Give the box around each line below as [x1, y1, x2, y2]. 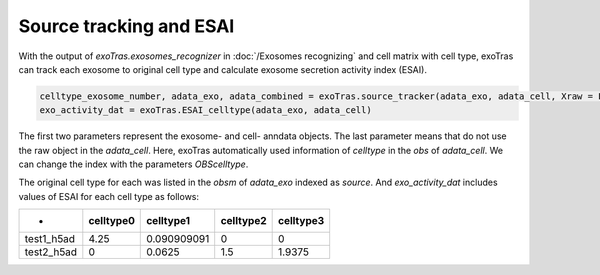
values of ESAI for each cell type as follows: [18, 190, 200, 202]
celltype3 [278, 214, 325, 228]
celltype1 [146, 214, 190, 228]
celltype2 [220, 214, 267, 228]
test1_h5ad [24, 232, 75, 246]
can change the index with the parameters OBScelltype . [18, 158, 249, 170]
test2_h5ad [24, 245, 78, 259]
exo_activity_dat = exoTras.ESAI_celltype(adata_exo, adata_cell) [39, 105, 372, 116]
